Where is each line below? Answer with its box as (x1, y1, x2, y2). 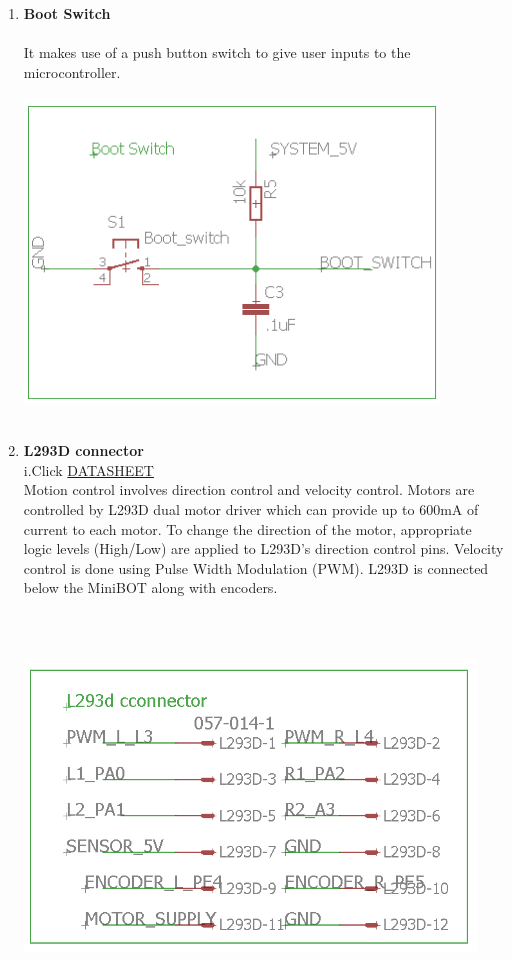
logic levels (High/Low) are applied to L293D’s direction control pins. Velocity (23, 538, 504, 559)
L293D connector (23, 440, 144, 461)
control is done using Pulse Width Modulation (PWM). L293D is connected (23, 557, 489, 578)
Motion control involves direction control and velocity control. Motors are (23, 479, 475, 500)
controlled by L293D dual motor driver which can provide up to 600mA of (23, 498, 479, 519)
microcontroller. (23, 61, 121, 82)
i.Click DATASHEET (23, 459, 154, 480)
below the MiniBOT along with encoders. (23, 577, 278, 598)
